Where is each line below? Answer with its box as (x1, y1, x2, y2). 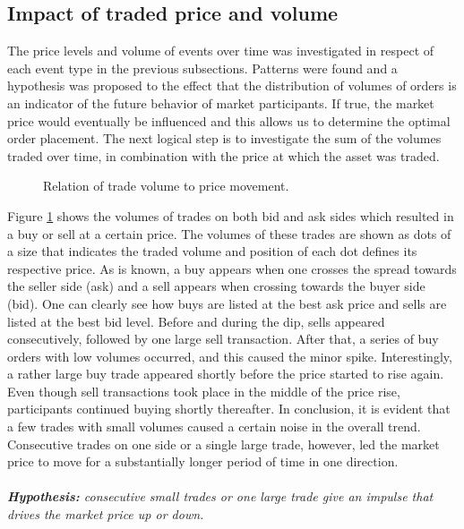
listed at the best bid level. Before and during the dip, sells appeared (7, 311, 385, 330)
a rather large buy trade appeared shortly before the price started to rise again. (7, 364, 444, 383)
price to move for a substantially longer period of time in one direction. (7, 452, 399, 471)
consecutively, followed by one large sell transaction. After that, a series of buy (7, 329, 439, 348)
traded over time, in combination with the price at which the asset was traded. (7, 146, 440, 165)
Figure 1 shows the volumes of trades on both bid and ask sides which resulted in (7, 206, 454, 225)
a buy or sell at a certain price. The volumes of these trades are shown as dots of (7, 224, 451, 243)
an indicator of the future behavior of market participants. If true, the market (7, 93, 434, 112)
